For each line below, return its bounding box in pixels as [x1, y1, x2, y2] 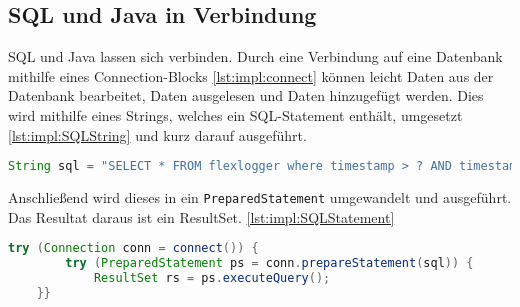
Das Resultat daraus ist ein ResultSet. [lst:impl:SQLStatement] [8, 206, 395, 227]
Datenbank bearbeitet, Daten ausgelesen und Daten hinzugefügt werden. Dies [8, 85, 484, 106]
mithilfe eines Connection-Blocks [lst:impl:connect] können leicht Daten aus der [8, 65, 494, 86]
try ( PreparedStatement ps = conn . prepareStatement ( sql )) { [65, 256, 474, 271]
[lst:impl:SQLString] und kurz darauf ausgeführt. [8, 124, 307, 145]
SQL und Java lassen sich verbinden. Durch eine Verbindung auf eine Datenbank [8, 46, 503, 67]
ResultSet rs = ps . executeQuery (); [93, 271, 331, 286]
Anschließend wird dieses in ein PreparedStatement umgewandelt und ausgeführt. [8, 187, 512, 208]
